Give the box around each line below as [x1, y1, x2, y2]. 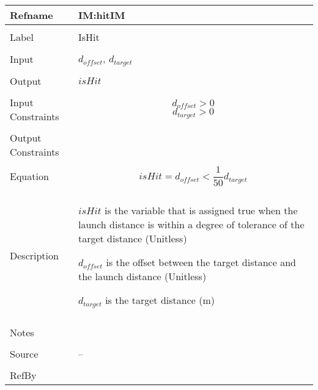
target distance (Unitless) [78, 231, 187, 245]
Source [10, 346, 39, 361]
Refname [10, 8, 53, 22]
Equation [10, 168, 49, 183]
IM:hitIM [78, 8, 125, 22]
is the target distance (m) [105, 292, 215, 307]
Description [10, 248, 59, 263]
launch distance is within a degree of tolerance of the [78, 217, 305, 231]
